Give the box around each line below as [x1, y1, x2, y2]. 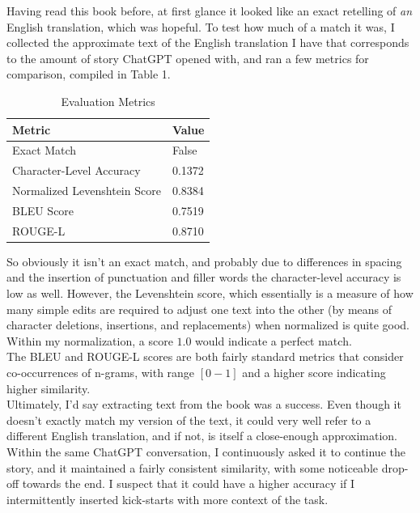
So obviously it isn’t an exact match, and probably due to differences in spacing [6, 252, 402, 269]
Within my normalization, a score [6, 332, 173, 349]
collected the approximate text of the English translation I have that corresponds [6, 34, 409, 51]
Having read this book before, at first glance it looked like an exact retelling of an [6, 2, 413, 19]
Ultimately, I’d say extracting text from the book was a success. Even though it [6, 396, 401, 413]
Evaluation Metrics [61, 92, 155, 109]
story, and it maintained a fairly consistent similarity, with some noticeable [6, 459, 379, 476]
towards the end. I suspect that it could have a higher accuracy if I [22, 475, 355, 492]
